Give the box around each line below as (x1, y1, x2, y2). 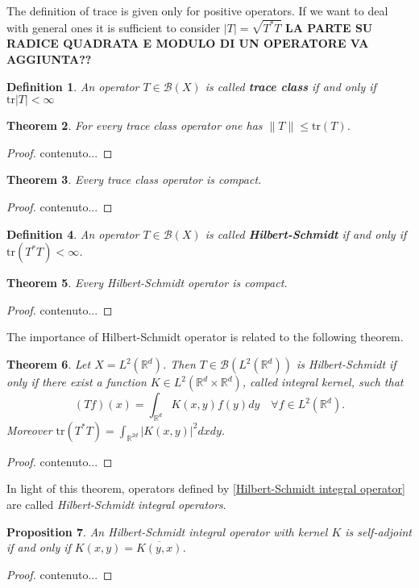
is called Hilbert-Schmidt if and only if (205, 225, 407, 242)
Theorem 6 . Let (6, 356, 91, 372)
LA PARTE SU (285, 19, 373, 35)
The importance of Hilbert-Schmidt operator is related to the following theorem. (6, 328, 404, 345)
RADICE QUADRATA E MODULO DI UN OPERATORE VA (6, 35, 369, 52)
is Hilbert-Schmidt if (296, 356, 396, 372)
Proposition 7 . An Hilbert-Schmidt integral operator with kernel (6, 523, 328, 540)
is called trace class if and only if (205, 77, 376, 94)
